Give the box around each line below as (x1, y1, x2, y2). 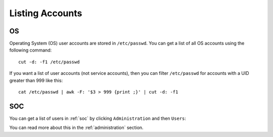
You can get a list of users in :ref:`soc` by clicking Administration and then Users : (9, 115, 187, 121)
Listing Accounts (9, 8, 82, 19)
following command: (9, 47, 52, 53)
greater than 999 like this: (9, 77, 63, 83)
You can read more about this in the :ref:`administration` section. (9, 124, 144, 131)
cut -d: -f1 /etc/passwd (18, 59, 80, 65)
